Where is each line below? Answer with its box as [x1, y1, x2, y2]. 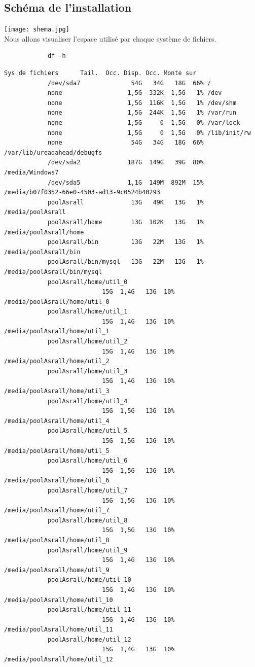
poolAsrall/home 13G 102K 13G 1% [47, 218, 204, 226]
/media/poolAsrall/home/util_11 [4, 626, 113, 634]
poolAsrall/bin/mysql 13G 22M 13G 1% [47, 258, 204, 266]
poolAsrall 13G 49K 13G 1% [47, 198, 204, 206]
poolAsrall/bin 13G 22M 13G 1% [47, 238, 204, 246]
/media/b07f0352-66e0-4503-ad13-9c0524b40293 [4, 189, 160, 196]
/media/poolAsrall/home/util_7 [4, 507, 110, 514]
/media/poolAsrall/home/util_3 [4, 388, 110, 395]
